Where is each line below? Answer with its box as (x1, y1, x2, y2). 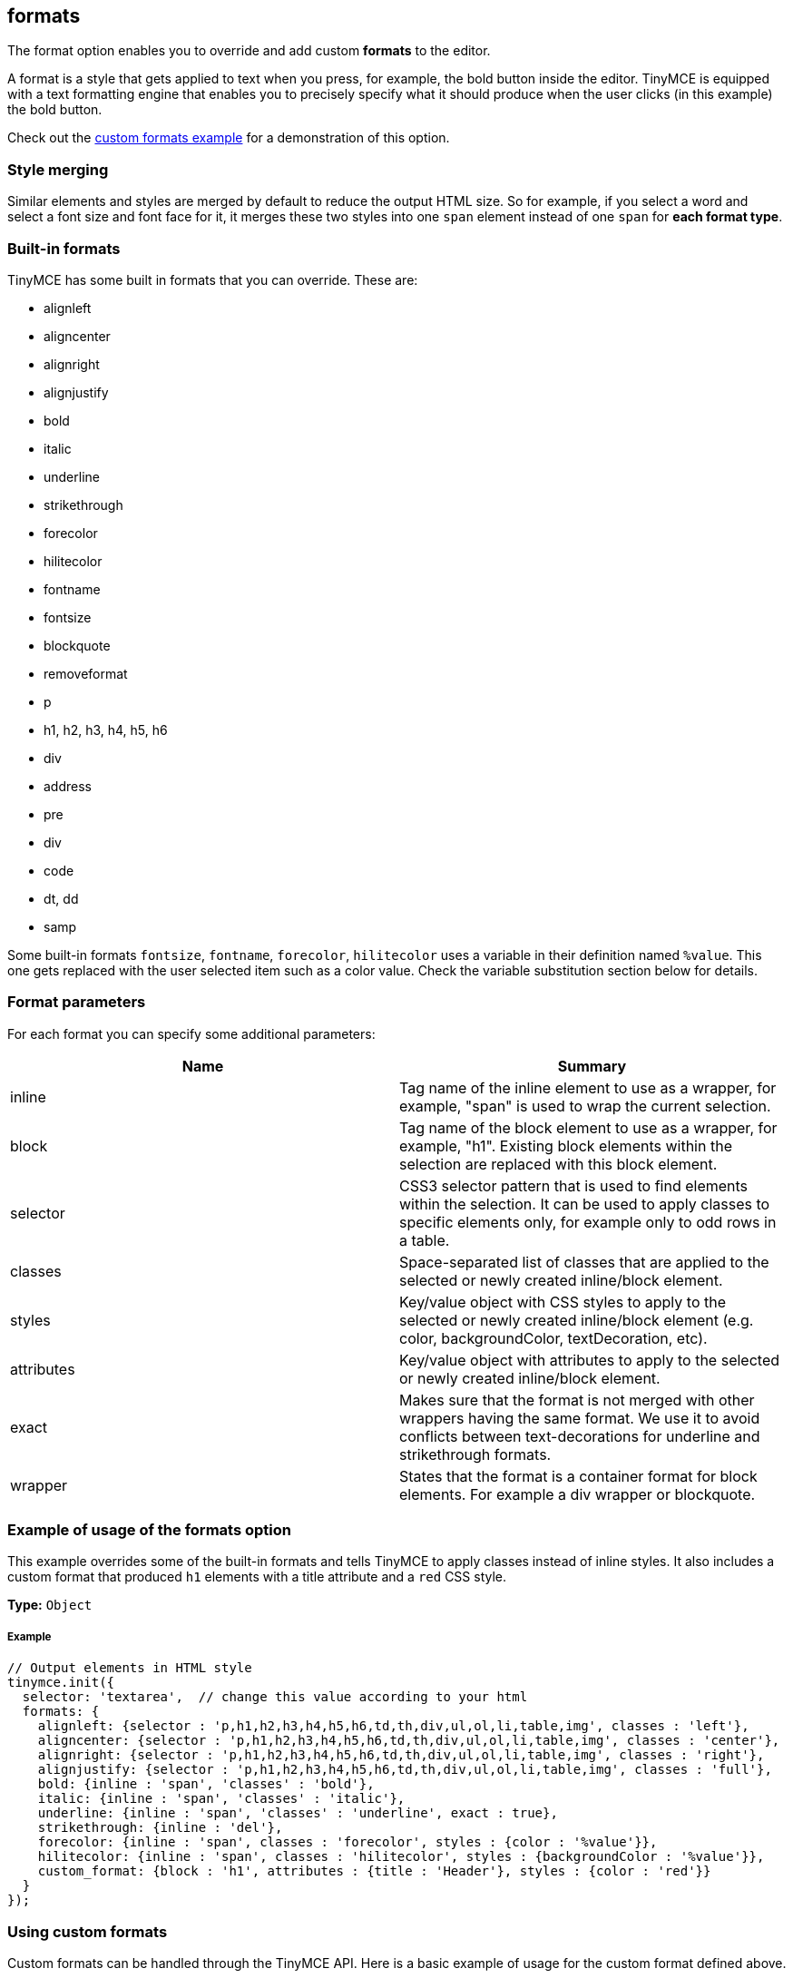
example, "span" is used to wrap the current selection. (399, 1096, 771, 1115)
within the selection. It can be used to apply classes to (399, 1194, 770, 1213)
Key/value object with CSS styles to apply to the (399, 1292, 726, 1311)
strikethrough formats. (399, 1444, 552, 1464)
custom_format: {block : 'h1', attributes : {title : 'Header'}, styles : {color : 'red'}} (37, 1864, 711, 1879)
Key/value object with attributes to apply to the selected (399, 1350, 780, 1369)
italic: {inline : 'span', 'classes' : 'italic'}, (37, 1791, 406, 1807)
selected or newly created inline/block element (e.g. (399, 1310, 754, 1329)
